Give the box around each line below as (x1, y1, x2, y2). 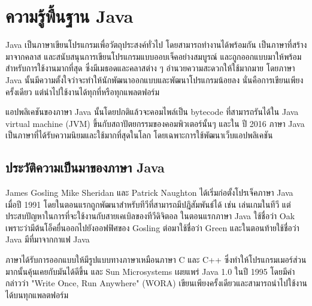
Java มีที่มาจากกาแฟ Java (5, 233, 90, 246)
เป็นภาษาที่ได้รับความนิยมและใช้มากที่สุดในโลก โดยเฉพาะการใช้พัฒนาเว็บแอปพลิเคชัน (5, 129, 273, 141)
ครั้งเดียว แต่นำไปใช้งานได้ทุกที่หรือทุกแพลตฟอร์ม (5, 85, 160, 98)
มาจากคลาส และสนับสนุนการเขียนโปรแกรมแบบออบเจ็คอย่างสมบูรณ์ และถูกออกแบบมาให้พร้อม (5, 50, 302, 62)
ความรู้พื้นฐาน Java (5, 4, 134, 28)
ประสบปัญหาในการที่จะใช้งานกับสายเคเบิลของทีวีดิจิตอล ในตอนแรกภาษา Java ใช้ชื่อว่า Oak (5, 210, 295, 222)
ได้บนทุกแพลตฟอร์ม (5, 288, 69, 301)
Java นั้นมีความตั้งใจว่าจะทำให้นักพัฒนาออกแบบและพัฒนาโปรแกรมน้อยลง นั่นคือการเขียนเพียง (5, 73, 304, 86)
